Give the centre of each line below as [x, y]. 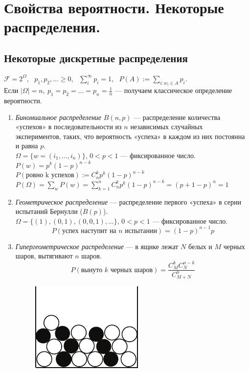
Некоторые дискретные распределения [96, 58]
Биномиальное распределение [58, 117]
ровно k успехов [50, 175]
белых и [200, 246]
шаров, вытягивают [44, 256]
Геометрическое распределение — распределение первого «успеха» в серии [128, 201]
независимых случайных [167, 127]
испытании [141, 231]
